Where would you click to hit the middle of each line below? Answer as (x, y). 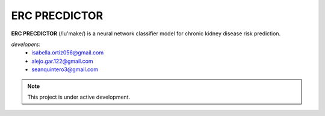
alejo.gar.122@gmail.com (62, 61)
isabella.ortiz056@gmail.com (68, 53)
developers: (26, 44)
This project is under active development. (79, 97)
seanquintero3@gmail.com (65, 69)
